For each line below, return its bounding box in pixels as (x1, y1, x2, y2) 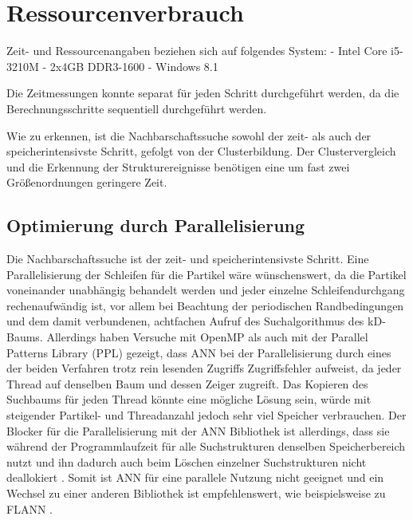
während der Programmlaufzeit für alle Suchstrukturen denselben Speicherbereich (6, 438, 406, 455)
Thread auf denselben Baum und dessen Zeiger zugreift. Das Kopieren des (6, 375, 368, 392)
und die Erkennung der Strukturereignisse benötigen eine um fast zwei (6, 158, 350, 175)
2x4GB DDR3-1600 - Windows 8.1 (49, 57, 218, 74)
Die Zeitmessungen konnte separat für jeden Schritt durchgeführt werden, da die (6, 85, 399, 101)
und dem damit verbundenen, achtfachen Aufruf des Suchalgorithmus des (6, 313, 364, 329)
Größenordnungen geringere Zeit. (6, 174, 167, 191)
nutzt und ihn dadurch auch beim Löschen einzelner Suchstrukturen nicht (6, 453, 367, 470)
